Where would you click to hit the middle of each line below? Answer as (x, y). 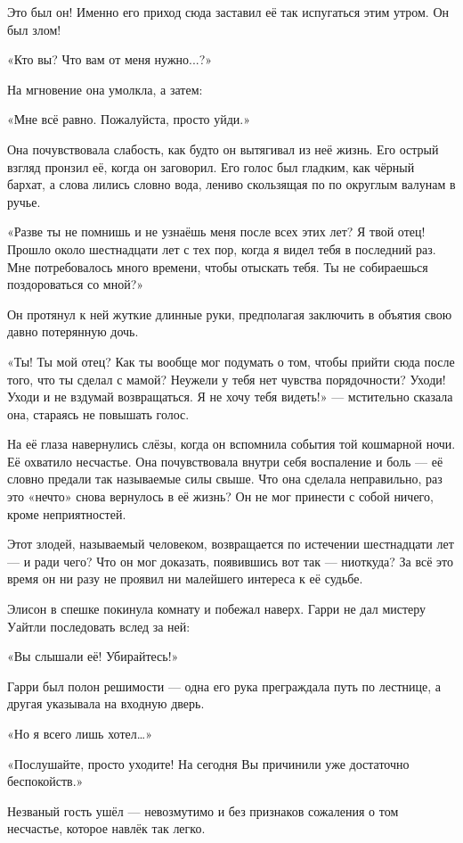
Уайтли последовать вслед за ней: (99, 626)
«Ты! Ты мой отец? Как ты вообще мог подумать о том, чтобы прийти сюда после (231, 361)
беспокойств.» (45, 781)
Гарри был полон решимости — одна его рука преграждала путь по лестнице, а (224, 686)
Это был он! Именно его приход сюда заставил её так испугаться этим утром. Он (228, 12)
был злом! (34, 29)
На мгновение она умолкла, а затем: (105, 89)
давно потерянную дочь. (73, 331)
